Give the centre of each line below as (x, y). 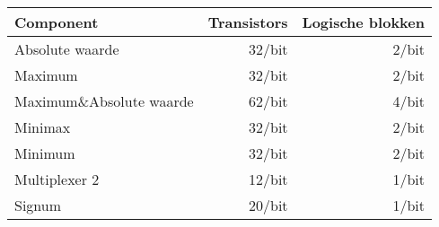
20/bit (268, 205)
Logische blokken (363, 22)
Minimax (43, 127)
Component (57, 22)
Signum (38, 205)
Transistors (248, 22)
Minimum (45, 153)
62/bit (268, 101)
